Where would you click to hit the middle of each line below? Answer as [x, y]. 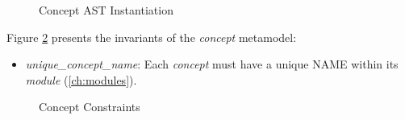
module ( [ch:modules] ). [81, 79]
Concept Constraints [90, 107]
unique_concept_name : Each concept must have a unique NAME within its [212, 64]
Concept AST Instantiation [106, 10]
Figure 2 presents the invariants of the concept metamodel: [152, 37]
